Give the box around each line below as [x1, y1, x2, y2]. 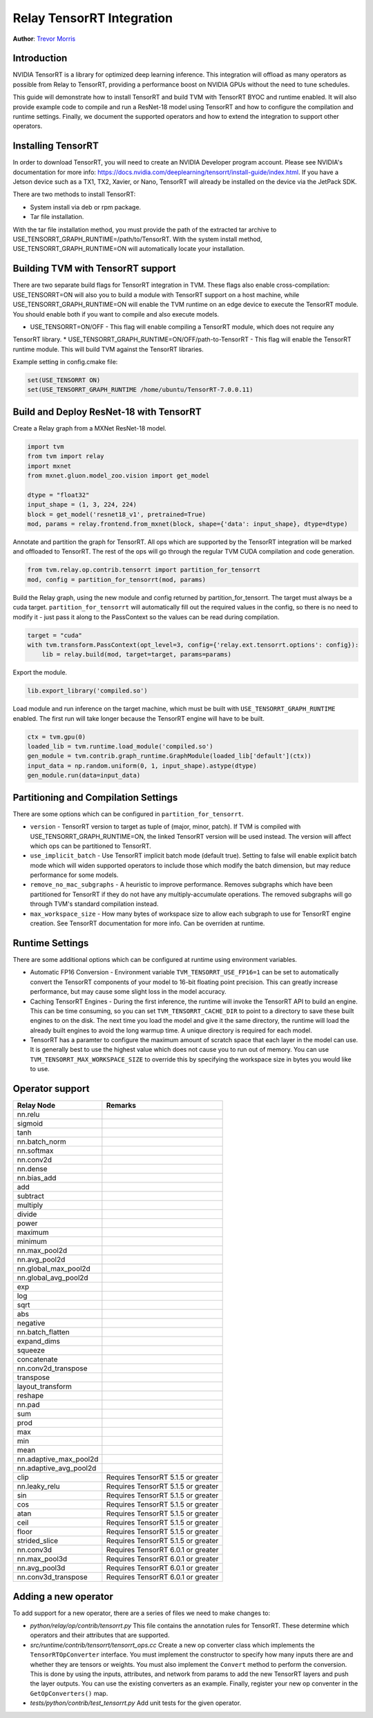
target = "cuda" [27, 631, 83, 639]
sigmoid [17, 1119, 44, 1129]
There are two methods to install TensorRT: [12, 190, 136, 198]
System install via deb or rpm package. [30, 202, 142, 211]
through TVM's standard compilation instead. [30, 900, 159, 908]
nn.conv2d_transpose [17, 1363, 88, 1373]
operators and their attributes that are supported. [30, 1631, 170, 1639]
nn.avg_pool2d [17, 1255, 66, 1265]
